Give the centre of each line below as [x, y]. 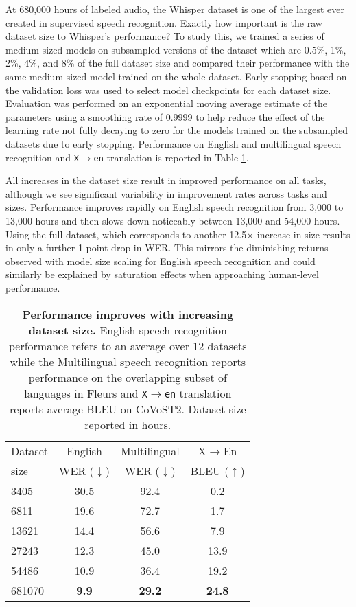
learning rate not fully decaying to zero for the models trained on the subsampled [177, 130]
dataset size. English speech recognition [128, 330]
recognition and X [42, 157]
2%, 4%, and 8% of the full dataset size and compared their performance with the [178, 63]
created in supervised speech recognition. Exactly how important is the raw [164, 22]
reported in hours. [128, 424]
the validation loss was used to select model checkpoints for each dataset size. [168, 90]
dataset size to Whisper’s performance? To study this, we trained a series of [165, 36]
